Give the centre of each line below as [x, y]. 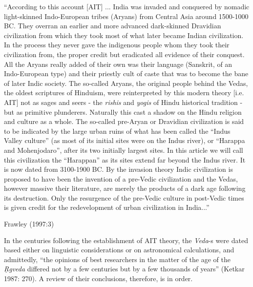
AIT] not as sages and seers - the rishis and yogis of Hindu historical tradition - [123, 102]
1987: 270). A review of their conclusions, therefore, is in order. [98, 278]
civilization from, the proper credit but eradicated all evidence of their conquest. [124, 54]
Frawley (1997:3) [29, 224]
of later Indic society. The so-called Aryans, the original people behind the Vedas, [126, 83]
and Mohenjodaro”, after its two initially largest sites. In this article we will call [124, 150]
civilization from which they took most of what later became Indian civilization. [124, 35]
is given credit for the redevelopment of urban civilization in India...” [107, 207]
